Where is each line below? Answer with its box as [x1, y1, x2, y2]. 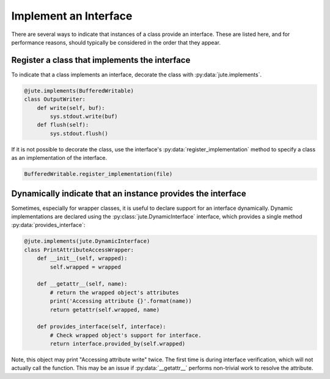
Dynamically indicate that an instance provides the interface [11, 188, 247, 198]
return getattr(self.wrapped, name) [50, 306, 160, 313]
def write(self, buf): [37, 104, 105, 111]
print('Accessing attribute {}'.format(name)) [50, 298, 192, 305]
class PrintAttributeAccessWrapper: [24, 246, 134, 253]
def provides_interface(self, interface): [37, 323, 166, 330]
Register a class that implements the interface [11, 55, 191, 65]
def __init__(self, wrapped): [37, 255, 128, 262]
